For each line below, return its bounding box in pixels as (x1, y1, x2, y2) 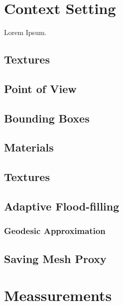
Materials (4, 139, 54, 155)
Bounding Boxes (4, 110, 90, 125)
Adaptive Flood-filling (4, 198, 120, 214)
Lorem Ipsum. (4, 27, 47, 37)
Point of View (4, 80, 77, 96)
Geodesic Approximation (4, 224, 106, 237)
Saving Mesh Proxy (4, 250, 107, 266)
